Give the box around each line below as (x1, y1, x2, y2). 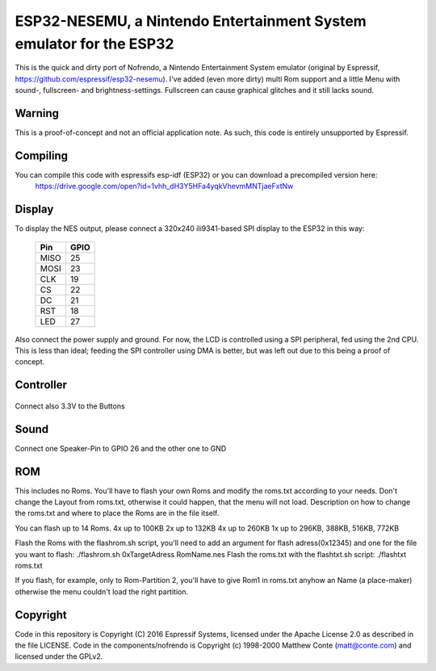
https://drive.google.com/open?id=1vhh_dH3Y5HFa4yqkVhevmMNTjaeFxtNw (35, 182, 294, 191)
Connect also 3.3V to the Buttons (15, 401, 125, 411)
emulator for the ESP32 (15, 35, 174, 52)
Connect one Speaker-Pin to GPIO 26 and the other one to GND (15, 443, 227, 453)
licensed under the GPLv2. (15, 652, 103, 661)
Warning (15, 106, 60, 120)
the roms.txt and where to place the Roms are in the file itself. (15, 509, 220, 518)
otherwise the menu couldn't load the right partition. (15, 586, 189, 597)
